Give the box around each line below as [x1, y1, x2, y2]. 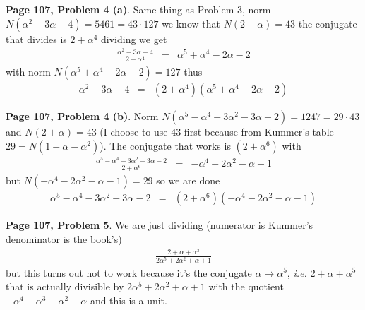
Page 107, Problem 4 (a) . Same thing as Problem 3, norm [6, 2, 271, 16]
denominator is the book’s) [6, 231, 122, 246]
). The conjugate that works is [100, 138, 231, 153]
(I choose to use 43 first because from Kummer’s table [100, 124, 334, 139]
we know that [162, 16, 220, 30]
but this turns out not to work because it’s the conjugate [6, 265, 252, 280]
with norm [6, 64, 51, 79]
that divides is [6, 31, 67, 46]
